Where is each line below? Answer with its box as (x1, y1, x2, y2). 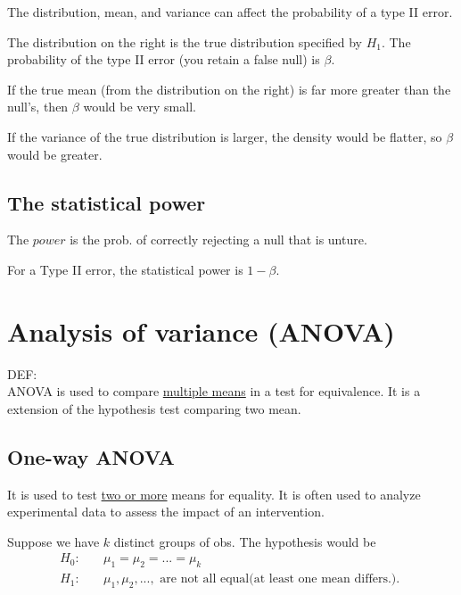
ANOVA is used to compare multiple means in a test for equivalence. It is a (7, 382, 421, 401)
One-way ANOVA (7, 442, 175, 470)
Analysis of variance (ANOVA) (7, 312, 395, 349)
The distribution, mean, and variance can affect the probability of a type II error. (7, 3, 453, 21)
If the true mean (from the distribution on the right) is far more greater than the (7, 79, 451, 98)
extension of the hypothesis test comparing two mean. (7, 399, 301, 417)
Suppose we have (7, 532, 100, 550)
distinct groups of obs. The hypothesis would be (113, 532, 376, 550)
